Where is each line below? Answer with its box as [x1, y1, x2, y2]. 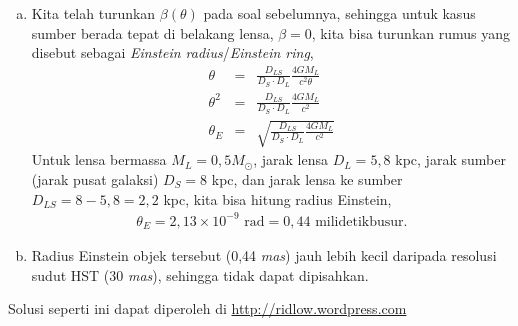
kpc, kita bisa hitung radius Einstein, [163, 188, 392, 209]
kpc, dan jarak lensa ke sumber [211, 168, 403, 189]
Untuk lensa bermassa [31, 149, 167, 170]
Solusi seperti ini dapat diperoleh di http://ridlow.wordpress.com [8, 298, 407, 319]
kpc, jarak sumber [395, 149, 506, 170]
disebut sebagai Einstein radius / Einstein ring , [31, 42, 314, 63]
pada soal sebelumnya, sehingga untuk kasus [203, 3, 476, 23]
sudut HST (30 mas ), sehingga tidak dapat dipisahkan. [31, 264, 369, 285]
